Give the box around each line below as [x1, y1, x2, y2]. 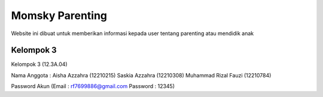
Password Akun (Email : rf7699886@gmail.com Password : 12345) [11, 83, 175, 90]
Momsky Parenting [11, 9, 108, 22]
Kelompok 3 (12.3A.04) [11, 61, 68, 68]
